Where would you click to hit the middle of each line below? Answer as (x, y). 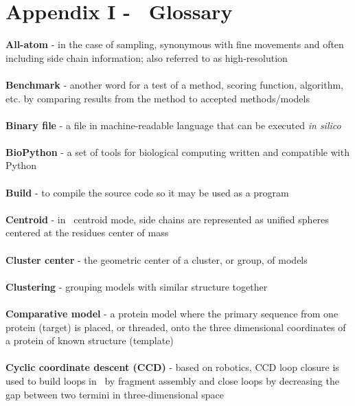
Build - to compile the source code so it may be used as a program (147, 192)
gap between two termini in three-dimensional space (115, 394)
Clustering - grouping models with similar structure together (137, 286)
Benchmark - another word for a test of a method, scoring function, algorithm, (175, 84)
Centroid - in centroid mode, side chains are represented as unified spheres (167, 219)
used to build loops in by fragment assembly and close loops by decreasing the (172, 380)
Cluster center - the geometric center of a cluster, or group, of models (157, 259)
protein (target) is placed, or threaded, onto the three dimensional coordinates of (176, 327)
